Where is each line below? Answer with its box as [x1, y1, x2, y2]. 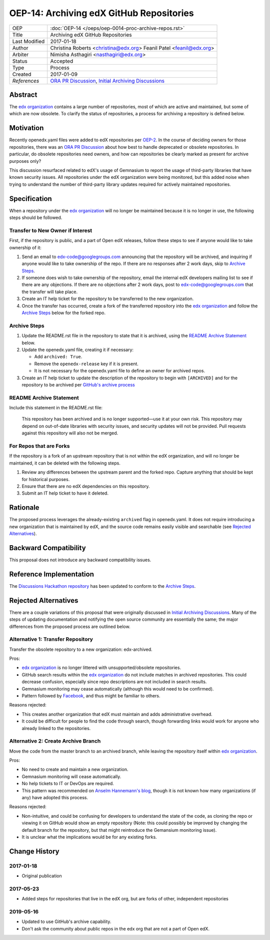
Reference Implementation [9, 570, 94, 578]
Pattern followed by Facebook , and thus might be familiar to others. [21, 693, 160, 698]
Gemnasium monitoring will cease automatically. [21, 773, 121, 779]
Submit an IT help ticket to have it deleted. [21, 490, 108, 496]
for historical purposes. [21, 476, 70, 482]
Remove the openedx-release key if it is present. [34, 361, 138, 367]
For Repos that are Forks [9, 442, 70, 449]
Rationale [9, 504, 39, 512]
